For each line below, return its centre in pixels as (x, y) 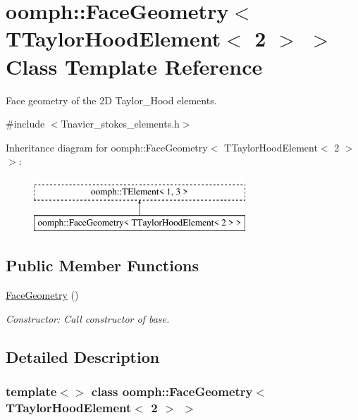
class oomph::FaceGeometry (172, 391)
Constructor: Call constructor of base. (88, 318)
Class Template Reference (134, 66)
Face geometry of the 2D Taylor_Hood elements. (111, 100)
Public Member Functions (102, 265)
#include (25, 124)
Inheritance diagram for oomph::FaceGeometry (107, 147)
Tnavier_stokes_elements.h (120, 124)
